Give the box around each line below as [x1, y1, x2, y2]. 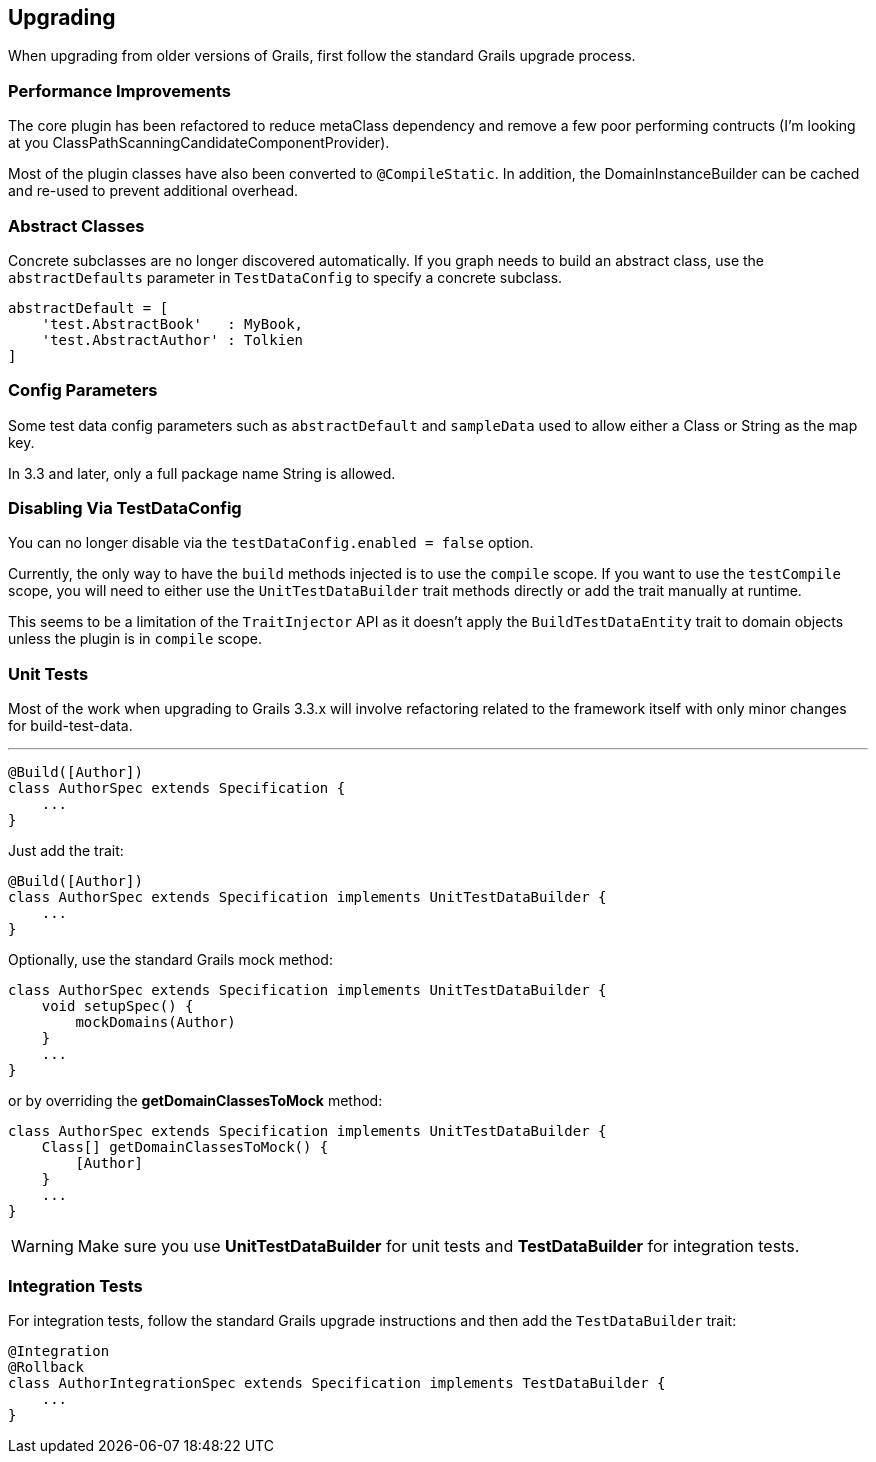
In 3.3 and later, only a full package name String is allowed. [8, 464, 396, 482]
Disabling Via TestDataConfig [8, 498, 242, 519]
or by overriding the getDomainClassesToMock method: [8, 1092, 383, 1110]
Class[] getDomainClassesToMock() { [41, 1139, 329, 1156]
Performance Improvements [8, 80, 232, 101]
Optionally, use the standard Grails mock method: [8, 951, 333, 969]
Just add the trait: [8, 842, 124, 860]
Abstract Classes [8, 215, 145, 236]
